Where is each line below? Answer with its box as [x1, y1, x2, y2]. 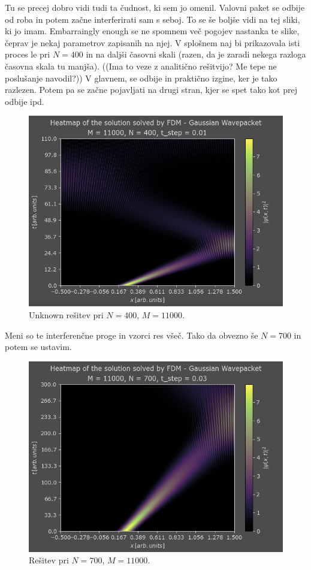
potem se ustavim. [5, 340, 72, 353]
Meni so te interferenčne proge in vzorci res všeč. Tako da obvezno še [5, 328, 258, 341]
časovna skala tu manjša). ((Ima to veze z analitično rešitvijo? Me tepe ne [5, 59, 277, 72]
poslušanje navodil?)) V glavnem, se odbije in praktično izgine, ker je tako [5, 71, 277, 84]
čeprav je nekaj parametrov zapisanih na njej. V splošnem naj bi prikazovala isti [5, 36, 300, 49]
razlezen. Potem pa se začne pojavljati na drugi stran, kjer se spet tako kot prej [5, 83, 297, 96]
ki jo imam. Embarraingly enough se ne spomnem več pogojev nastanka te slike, [5, 25, 300, 37]
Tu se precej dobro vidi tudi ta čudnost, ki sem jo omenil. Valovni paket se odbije [5, 1, 305, 13]
